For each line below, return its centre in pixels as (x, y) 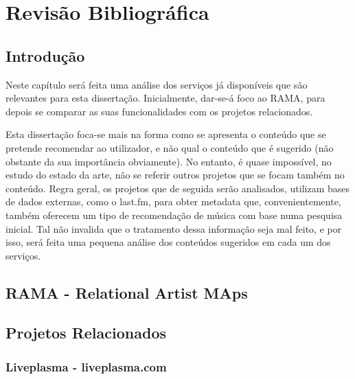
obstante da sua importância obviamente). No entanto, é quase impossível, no (169, 161)
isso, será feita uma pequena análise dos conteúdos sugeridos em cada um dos (168, 242)
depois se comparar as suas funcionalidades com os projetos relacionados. (159, 111)
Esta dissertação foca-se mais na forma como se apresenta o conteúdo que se (166, 134)
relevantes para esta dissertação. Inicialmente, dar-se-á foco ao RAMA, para (165, 98)
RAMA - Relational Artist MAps (127, 292)
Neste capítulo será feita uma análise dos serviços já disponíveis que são (157, 84)
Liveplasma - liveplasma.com (86, 366)
